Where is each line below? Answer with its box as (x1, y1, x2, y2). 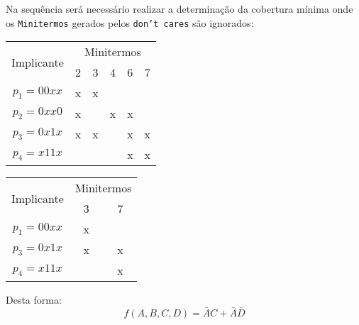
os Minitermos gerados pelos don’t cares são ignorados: (6, 15, 254, 30)
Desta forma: (6, 292, 62, 307)
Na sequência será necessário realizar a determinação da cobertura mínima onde (6, 1, 353, 16)
